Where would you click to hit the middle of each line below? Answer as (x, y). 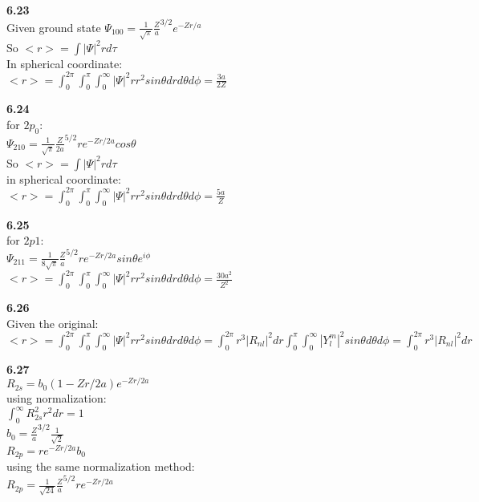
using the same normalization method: (101, 466)
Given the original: (53, 323)
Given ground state (54, 27)
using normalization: (57, 398)
